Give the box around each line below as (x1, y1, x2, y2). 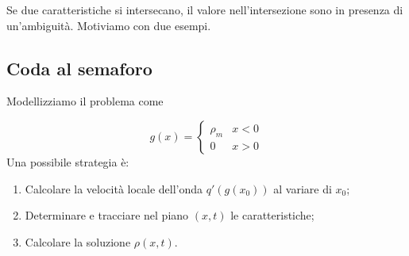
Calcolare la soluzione (25, 233, 131, 250)
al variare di (273, 180, 332, 197)
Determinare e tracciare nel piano (25, 207, 189, 224)
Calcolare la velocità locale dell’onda (25, 180, 203, 197)
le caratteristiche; (230, 207, 314, 224)
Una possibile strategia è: (6, 153, 129, 170)
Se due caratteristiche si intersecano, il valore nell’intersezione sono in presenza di (6, 2, 403, 17)
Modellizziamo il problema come (6, 93, 164, 109)
